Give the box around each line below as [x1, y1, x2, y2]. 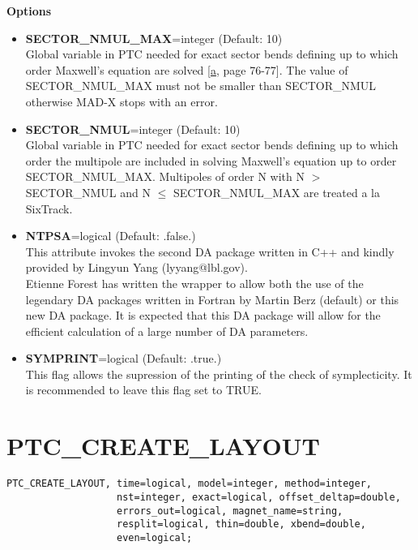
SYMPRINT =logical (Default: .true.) [25, 350, 222, 367]
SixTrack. [25, 200, 73, 217]
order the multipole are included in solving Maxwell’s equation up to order [25, 152, 397, 169]
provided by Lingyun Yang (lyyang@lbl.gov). [25, 259, 248, 276]
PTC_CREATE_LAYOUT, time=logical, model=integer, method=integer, [6, 478, 373, 490]
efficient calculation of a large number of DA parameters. [25, 322, 309, 339]
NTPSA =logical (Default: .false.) [25, 227, 196, 244]
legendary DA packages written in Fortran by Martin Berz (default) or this [25, 290, 399, 307]
